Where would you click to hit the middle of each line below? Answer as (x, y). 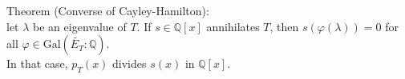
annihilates (233, 26)
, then (284, 26)
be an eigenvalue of (80, 26)
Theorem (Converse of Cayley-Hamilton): (108, 10)
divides (130, 63)
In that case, (37, 63)
